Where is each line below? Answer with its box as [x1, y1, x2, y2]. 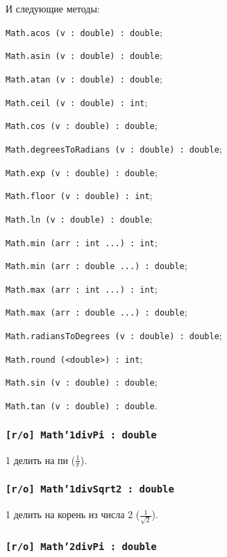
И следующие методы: [6, 1, 100, 15]
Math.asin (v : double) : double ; [6, 48, 162, 62]
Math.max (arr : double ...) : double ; [6, 305, 187, 319]
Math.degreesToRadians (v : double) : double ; [6, 141, 222, 155]
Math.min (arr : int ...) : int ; [6, 234, 158, 249]
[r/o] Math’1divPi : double [6, 429, 157, 440]
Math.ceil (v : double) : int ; [6, 94, 148, 109]
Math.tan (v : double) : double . [6, 398, 158, 413]
